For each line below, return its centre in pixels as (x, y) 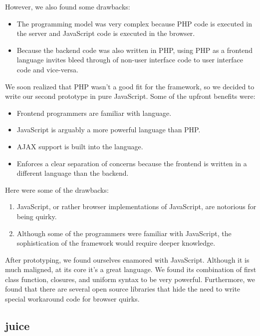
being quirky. (37, 216)
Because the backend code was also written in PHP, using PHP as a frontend (135, 50)
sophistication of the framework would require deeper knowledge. (116, 243)
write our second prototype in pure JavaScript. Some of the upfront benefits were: (130, 96)
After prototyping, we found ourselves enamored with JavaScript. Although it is (127, 259)
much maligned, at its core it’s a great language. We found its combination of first (131, 269)
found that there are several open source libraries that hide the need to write (123, 289)
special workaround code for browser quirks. (72, 299)
